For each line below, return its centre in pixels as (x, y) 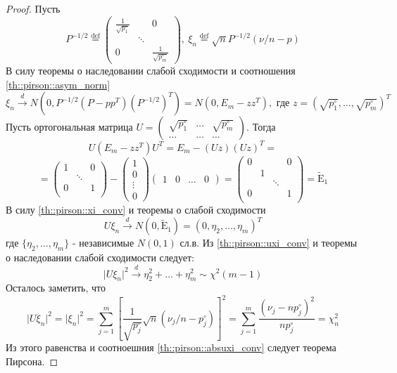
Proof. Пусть (33, 8)
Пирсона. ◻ (32, 361)
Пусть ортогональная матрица (69, 127)
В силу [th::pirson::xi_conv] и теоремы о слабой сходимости (136, 209)
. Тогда (261, 127)
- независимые (103, 243)
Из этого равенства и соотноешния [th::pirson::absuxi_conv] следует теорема (171, 347)
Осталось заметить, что (56, 288)
